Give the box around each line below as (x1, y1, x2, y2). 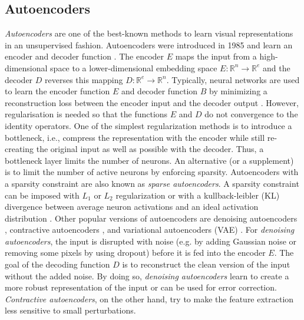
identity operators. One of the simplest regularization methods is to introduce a (5, 119, 292, 131)
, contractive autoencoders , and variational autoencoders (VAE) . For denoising (5, 223, 295, 236)
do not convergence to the (204, 108, 298, 120)
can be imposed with (5, 189, 80, 201)
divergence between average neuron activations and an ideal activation (5, 200, 259, 213)
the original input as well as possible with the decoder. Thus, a (36, 143, 264, 155)
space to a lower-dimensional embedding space (50, 61, 217, 74)
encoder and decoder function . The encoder (5, 50, 164, 62)
